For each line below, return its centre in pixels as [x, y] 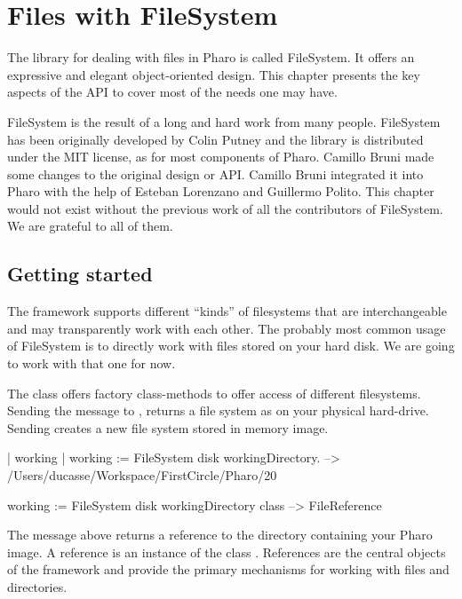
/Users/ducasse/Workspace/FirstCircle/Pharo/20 [142, 475]
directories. [37, 586]
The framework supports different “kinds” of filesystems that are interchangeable [227, 311]
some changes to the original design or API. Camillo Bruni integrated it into [215, 173]
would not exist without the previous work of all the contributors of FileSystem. [225, 208]
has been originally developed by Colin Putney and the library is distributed [215, 139]
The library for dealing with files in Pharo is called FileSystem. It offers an [211, 57]
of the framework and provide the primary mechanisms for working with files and [228, 569]
